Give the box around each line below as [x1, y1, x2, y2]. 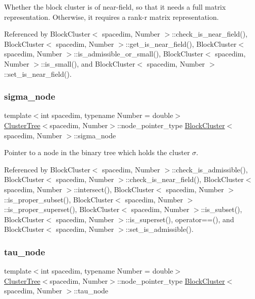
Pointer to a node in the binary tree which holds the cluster [4, 147, 190, 158]
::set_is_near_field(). [4, 68, 72, 79]
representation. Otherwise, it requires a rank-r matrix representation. [4, 11, 219, 22]
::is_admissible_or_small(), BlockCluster [74, 48, 203, 59]
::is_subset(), [201, 204, 242, 215]
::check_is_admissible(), [172, 164, 248, 174]
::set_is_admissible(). [125, 224, 194, 234]
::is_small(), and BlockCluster [41, 58, 135, 69]
